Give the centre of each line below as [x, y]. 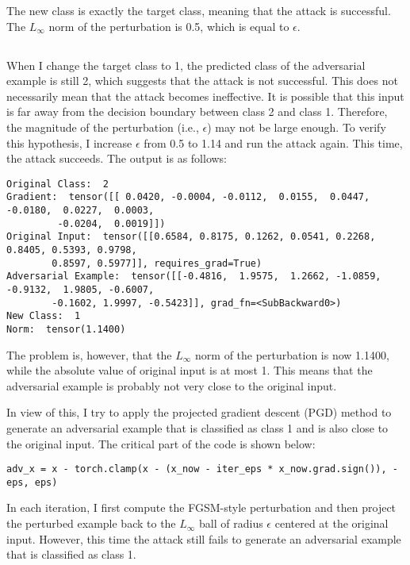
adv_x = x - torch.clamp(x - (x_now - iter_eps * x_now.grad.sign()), [197, 469]
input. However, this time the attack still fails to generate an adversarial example [204, 538]
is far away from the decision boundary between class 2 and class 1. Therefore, [197, 111]
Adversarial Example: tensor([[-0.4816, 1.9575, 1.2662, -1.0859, [194, 277]
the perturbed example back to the [91, 523]
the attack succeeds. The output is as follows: [117, 158]
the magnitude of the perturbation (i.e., [103, 127]
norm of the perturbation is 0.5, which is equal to [169, 26]
